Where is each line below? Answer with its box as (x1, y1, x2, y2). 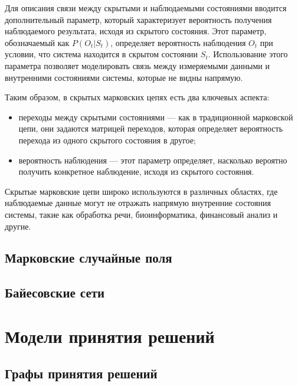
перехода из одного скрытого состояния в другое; (18, 133, 196, 146)
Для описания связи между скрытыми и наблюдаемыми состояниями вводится (5, 2, 287, 14)
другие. (5, 220, 31, 232)
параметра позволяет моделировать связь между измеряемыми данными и (5, 59, 270, 71)
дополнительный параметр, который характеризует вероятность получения (5, 13, 272, 25)
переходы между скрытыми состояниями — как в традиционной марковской (18, 110, 293, 123)
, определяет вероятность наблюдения (110, 36, 246, 48)
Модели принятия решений (5, 323, 215, 348)
